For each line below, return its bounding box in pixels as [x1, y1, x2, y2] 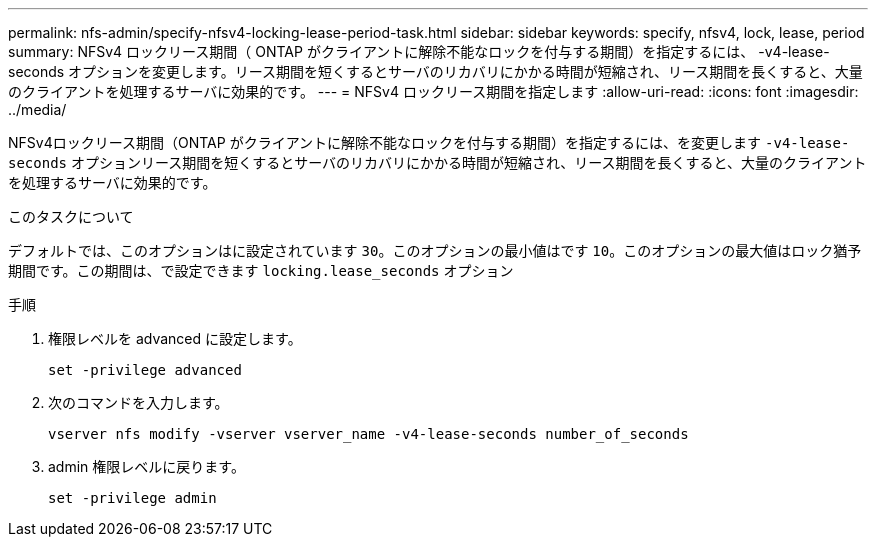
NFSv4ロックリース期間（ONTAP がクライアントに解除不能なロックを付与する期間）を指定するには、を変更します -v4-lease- [8, 134, 850, 151]
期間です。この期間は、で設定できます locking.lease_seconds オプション [8, 262, 514, 279]
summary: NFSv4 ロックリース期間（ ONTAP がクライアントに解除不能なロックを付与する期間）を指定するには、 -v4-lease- [8, 43, 830, 60]
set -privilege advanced [48, 362, 242, 378]
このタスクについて [8, 208, 134, 225]
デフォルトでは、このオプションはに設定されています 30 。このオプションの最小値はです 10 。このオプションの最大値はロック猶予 [8, 242, 862, 259]
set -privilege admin [48, 490, 217, 506]
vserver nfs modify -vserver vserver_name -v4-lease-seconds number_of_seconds [48, 426, 689, 442]
